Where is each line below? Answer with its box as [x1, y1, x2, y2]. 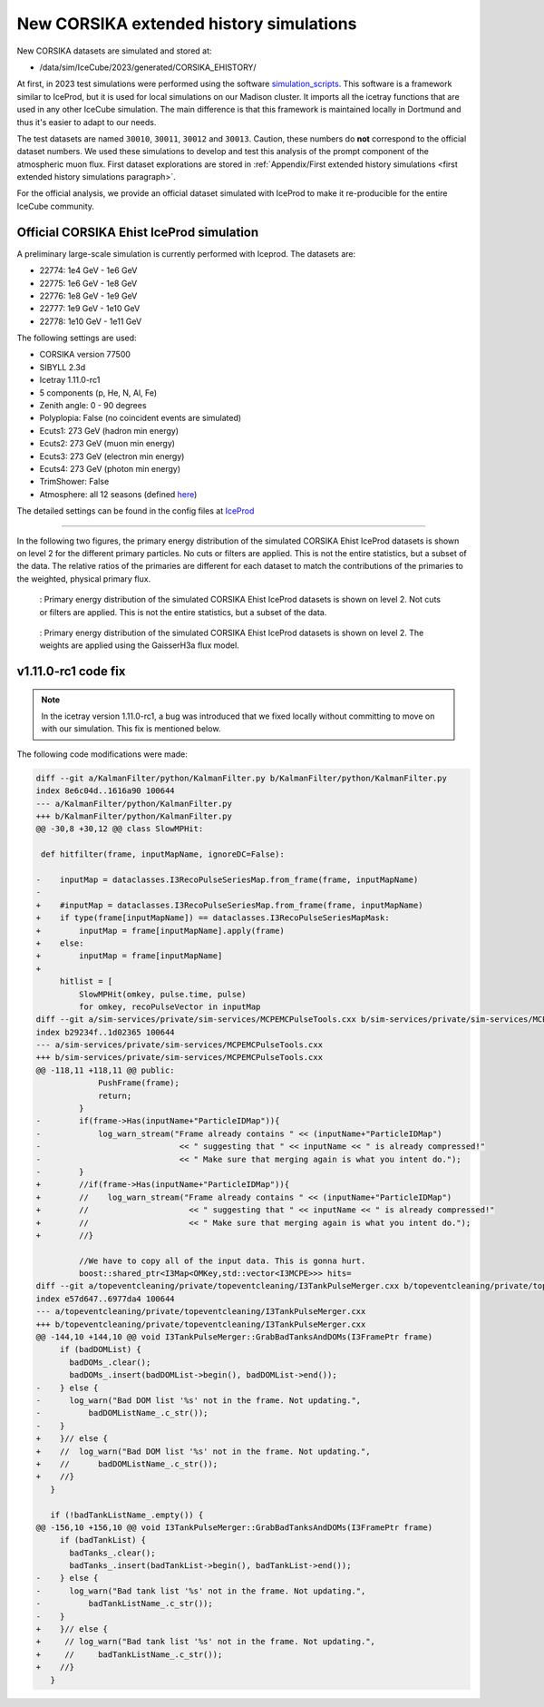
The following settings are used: [16, 332, 137, 344]
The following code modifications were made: [16, 749, 188, 760]
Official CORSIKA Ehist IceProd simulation [16, 224, 259, 240]
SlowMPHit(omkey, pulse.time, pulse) [78, 989, 247, 999]
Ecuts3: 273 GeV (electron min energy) [39, 450, 185, 462]
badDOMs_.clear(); [69, 1357, 151, 1368]
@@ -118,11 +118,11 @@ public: [35, 1064, 176, 1075]
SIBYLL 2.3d [39, 361, 86, 372]
